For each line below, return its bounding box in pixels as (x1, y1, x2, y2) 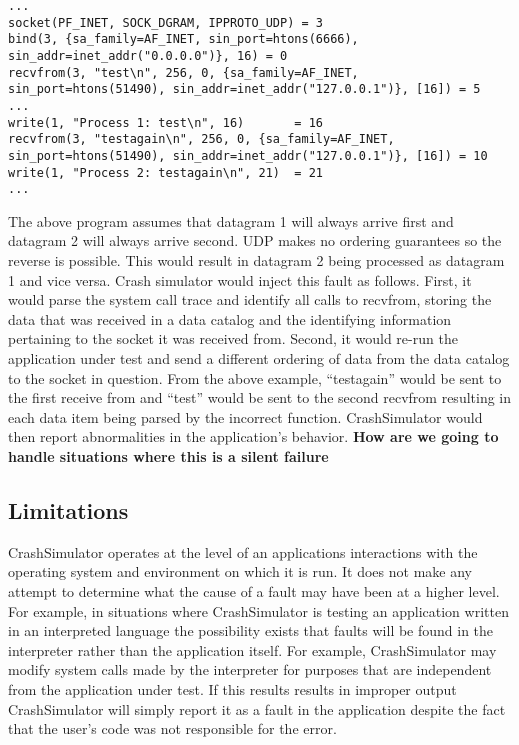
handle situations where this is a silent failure (8, 446, 329, 466)
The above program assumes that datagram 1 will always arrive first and (8, 210, 454, 231)
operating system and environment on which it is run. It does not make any (8, 561, 472, 582)
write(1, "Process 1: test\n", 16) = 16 (8, 115, 323, 130)
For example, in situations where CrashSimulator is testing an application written (8, 600, 509, 621)
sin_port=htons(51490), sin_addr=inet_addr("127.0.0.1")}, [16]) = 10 (8, 148, 488, 163)
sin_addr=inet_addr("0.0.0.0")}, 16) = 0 (8, 48, 288, 63)
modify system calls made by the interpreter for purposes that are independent (8, 659, 492, 680)
